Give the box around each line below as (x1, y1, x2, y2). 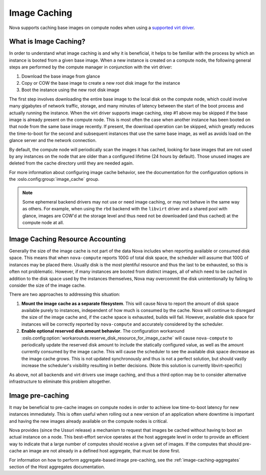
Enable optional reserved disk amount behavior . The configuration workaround (21, 328, 185, 334)
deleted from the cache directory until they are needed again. (9, 160, 134, 166)
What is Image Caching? (9, 37, 86, 46)
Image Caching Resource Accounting (9, 235, 126, 243)
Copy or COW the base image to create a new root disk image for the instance (21, 80, 180, 86)
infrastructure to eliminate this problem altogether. (9, 378, 111, 384)
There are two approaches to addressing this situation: (9, 291, 120, 298)
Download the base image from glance (21, 73, 100, 79)
